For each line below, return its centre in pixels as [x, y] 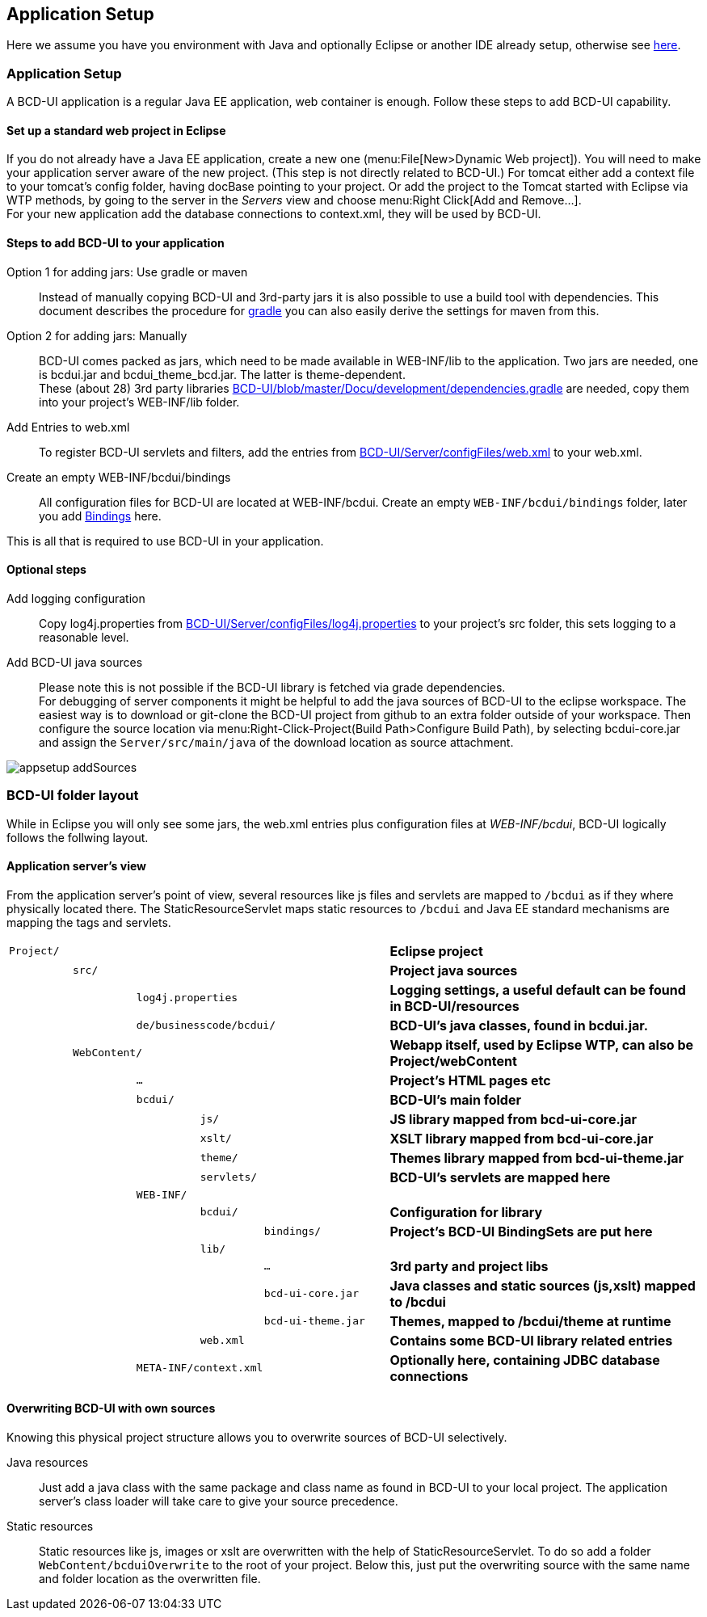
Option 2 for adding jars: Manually [97, 335]
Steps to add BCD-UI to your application [116, 243]
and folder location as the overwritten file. [150, 1579]
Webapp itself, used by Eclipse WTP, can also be [542, 1044]
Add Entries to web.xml [68, 427]
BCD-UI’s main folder [455, 1099]
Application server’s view [77, 866]
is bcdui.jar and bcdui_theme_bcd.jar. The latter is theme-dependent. [222, 374]
